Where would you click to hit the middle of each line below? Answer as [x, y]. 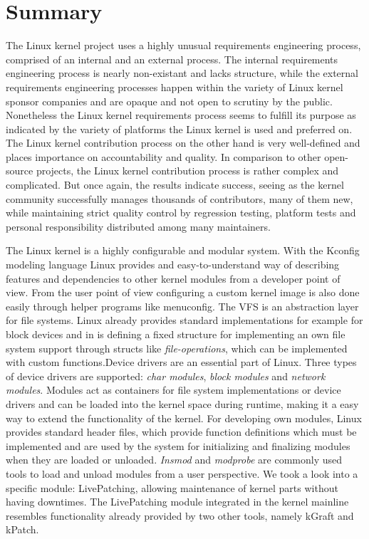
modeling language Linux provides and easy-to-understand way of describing [173, 265]
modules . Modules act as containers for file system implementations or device [173, 390]
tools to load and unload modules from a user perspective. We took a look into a [182, 473]
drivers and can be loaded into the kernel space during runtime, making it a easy [182, 403]
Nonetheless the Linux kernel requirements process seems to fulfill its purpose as [181, 115]
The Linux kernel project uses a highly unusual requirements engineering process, [183, 45]
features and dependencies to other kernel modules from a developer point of [173, 278]
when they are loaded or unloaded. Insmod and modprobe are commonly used [174, 460]
